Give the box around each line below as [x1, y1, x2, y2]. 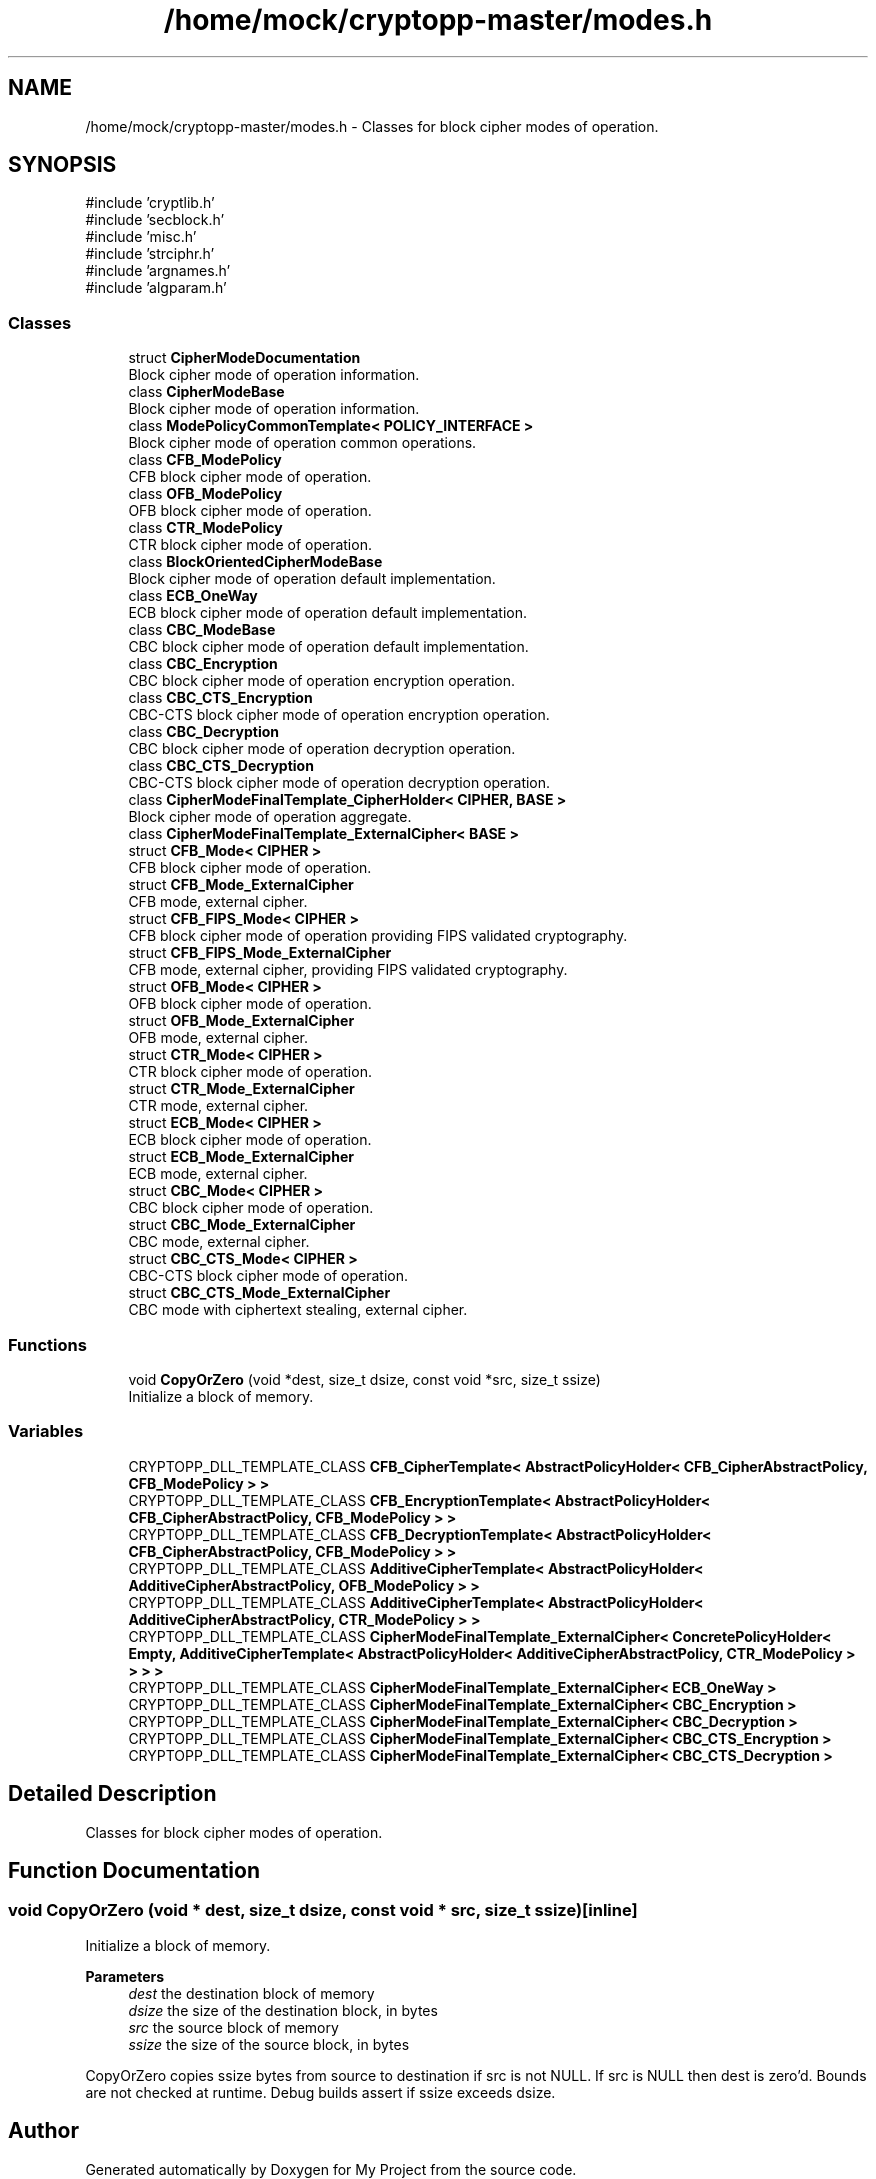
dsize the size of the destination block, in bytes [128, 2001, 438, 2019]
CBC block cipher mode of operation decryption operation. [128, 740, 516, 758]
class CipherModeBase [128, 383, 285, 401]
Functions [8, 1334, 87, 1355]
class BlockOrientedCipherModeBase [128, 553, 383, 571]
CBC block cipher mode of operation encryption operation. [128, 672, 516, 690]
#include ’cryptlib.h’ [85, 194, 215, 212]
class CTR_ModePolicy [128, 519, 283, 537]
